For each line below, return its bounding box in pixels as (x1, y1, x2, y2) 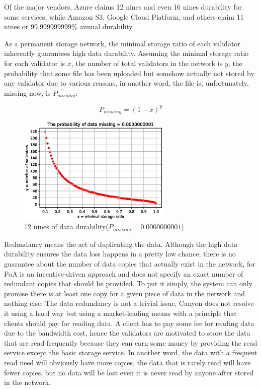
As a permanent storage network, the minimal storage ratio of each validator (4, 38, 240, 48)
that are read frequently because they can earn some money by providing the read (4, 337, 257, 348)
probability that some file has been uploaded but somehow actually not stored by (4, 68, 254, 78)
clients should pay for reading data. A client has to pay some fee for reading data (4, 317, 254, 328)
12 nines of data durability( (24, 221, 109, 232)
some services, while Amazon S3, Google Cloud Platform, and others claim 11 (4, 11, 244, 22)
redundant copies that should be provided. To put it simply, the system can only (4, 278, 253, 289)
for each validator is (4, 57, 65, 68)
